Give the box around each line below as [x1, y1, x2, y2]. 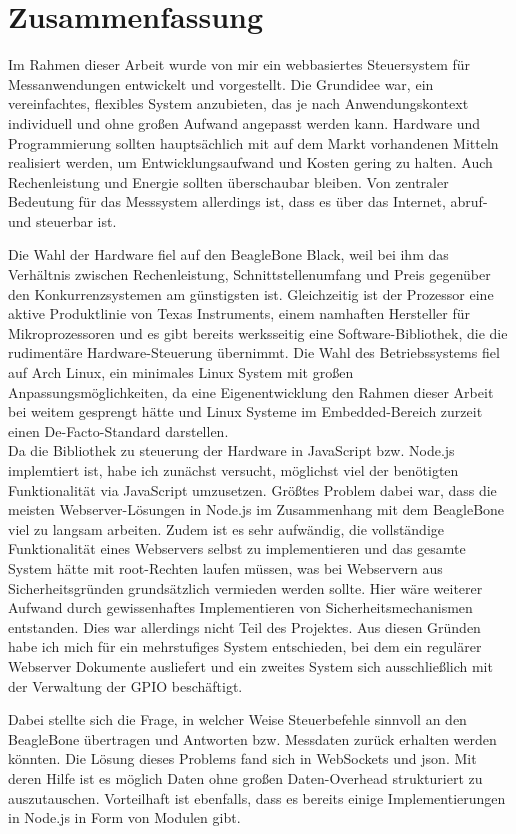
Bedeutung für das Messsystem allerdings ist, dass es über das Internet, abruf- [8, 191, 488, 212]
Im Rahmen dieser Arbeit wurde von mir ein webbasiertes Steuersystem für [8, 54, 471, 75]
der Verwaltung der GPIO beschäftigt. [8, 675, 243, 696]
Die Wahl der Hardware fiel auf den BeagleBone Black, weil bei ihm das [8, 244, 449, 265]
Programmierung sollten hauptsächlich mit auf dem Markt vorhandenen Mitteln [8, 132, 499, 153]
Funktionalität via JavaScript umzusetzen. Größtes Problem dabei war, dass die [8, 479, 497, 500]
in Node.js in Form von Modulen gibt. [8, 807, 241, 828]
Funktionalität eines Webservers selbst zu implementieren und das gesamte [8, 538, 466, 559]
